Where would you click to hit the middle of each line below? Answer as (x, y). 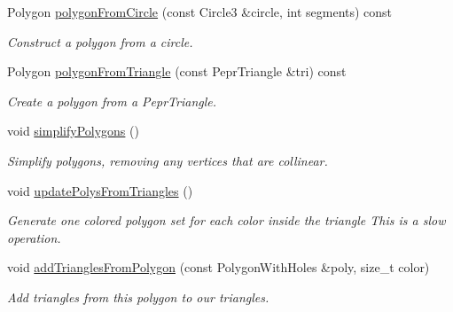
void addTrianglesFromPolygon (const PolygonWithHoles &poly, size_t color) (219, 267)
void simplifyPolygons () (73, 131)
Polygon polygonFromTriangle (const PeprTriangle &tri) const (177, 71)
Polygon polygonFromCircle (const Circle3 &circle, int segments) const (200, 12)
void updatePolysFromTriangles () (100, 190)
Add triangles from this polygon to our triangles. (138, 296)
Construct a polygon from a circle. (100, 41)
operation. (34, 237)
